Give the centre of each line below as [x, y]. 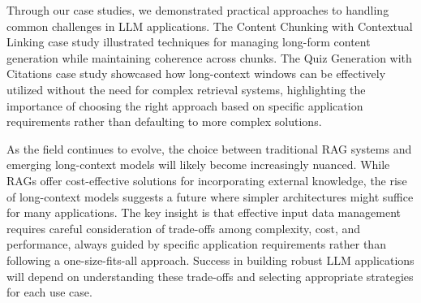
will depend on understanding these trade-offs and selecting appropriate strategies [210, 276]
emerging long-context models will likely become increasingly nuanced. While [198, 164]
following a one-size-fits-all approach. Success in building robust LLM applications [210, 260]
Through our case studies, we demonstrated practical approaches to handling [198, 10]
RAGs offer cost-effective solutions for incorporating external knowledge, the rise [207, 180]
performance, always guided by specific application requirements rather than [196, 244]
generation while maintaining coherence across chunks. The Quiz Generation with [209, 57]
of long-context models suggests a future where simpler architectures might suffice [210, 196]
